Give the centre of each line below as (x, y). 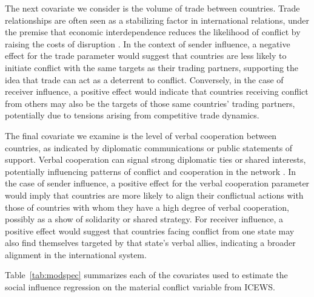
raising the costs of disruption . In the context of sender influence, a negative (148, 43)
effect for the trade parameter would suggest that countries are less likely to (146, 56)
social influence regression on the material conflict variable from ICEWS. (140, 287)
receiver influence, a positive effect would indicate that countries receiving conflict (157, 91)
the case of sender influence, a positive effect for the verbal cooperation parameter (157, 183)
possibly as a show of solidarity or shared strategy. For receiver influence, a (144, 219)
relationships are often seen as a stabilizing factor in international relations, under (157, 20)
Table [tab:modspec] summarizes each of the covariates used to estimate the (146, 275)
